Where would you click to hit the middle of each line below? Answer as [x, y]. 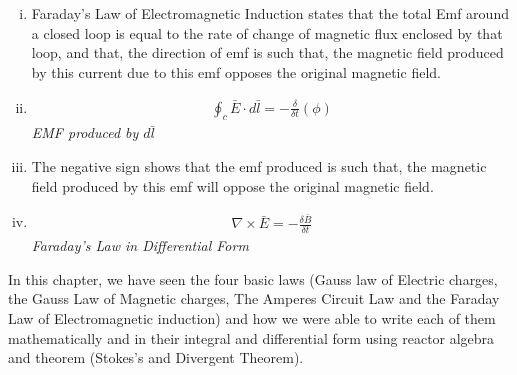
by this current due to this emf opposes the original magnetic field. [236, 71]
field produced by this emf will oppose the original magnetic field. [232, 185]
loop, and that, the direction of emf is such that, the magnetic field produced [267, 52]
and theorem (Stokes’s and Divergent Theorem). [156, 357]
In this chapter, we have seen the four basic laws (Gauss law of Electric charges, [253, 278]
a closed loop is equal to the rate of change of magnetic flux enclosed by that [267, 32]
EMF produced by [85, 132]
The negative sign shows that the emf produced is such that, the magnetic [259, 166]
